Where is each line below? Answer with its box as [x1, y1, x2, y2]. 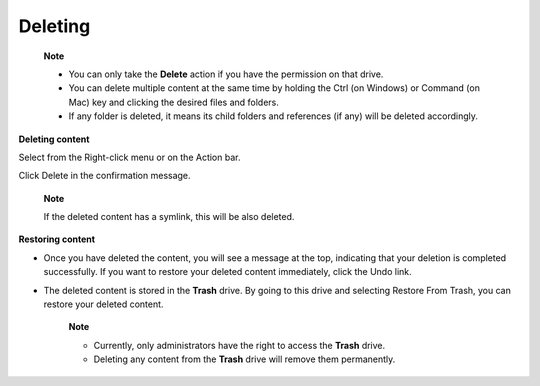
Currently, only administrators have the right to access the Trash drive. [93, 339, 386, 351]
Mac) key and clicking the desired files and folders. [68, 96, 280, 108]
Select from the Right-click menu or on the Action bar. [18, 151, 241, 163]
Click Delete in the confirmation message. [18, 170, 191, 182]
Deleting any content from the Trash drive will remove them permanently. [93, 353, 396, 365]
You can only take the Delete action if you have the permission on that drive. [68, 68, 384, 80]
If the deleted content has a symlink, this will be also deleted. [43, 211, 295, 223]
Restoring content [18, 233, 95, 245]
